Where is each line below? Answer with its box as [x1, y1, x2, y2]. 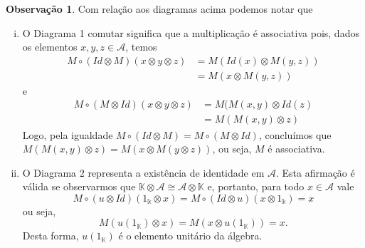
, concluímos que [258, 127, 332, 142]
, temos [125, 39, 157, 54]
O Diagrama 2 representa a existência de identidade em [22, 165, 265, 180]
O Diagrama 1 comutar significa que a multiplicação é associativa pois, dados [22, 25, 359, 40]
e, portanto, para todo [207, 179, 305, 194]
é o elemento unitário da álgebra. [118, 228, 263, 243]
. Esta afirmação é [276, 165, 355, 180]
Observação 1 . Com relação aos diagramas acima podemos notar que [6, 1, 313, 16]
